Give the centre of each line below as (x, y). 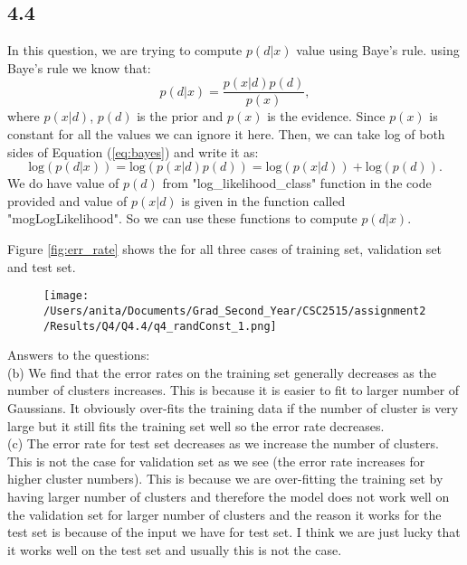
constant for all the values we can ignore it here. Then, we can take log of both (226, 134)
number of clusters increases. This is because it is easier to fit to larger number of (233, 390)
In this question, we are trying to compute (125, 50)
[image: (67, 296)
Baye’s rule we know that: (79, 67)
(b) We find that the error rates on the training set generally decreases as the (222, 372)
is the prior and (180, 116)
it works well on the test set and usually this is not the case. (175, 549)
